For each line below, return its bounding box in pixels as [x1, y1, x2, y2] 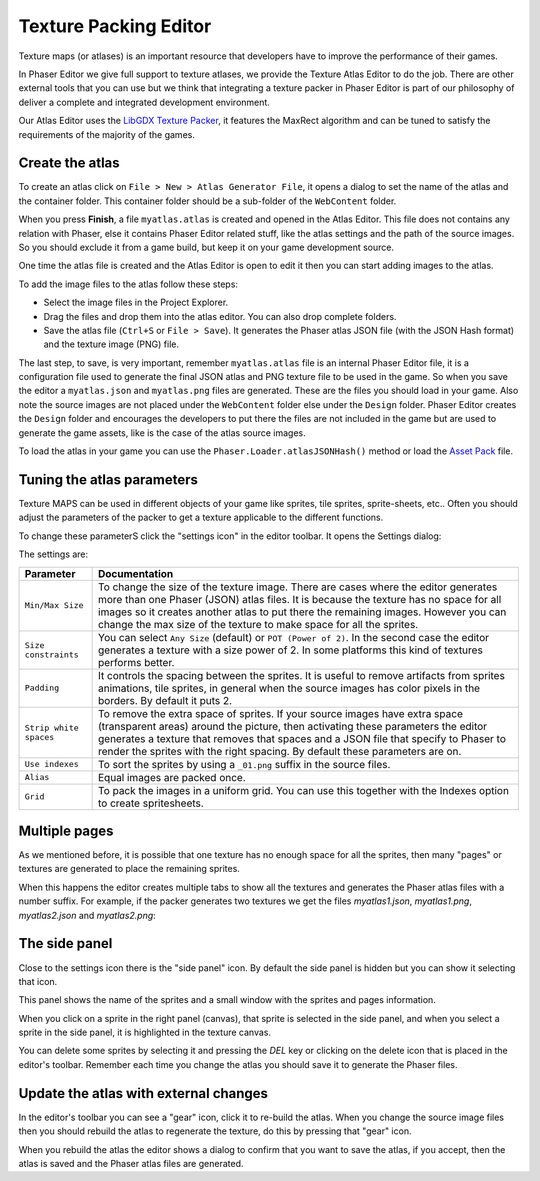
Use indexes [24, 759, 79, 770]
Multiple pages [18, 822, 114, 839]
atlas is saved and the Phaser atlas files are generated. [18, 1157, 244, 1169]
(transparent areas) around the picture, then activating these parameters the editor [98, 719, 488, 733]
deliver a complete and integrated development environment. [18, 96, 270, 108]
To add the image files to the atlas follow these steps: [18, 278, 239, 290]
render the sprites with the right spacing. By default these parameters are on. [98, 744, 462, 758]
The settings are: [18, 548, 89, 560]
